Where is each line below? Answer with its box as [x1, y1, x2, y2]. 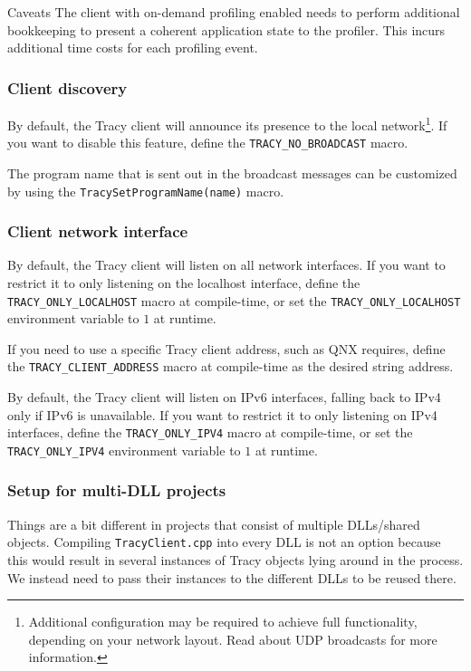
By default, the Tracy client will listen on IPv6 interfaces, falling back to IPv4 [7, 388, 441, 407]
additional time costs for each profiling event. [7, 38, 258, 57]
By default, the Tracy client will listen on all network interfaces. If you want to [7, 255, 446, 274]
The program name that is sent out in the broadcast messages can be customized [7, 163, 457, 182]
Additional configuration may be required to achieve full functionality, [28, 612, 418, 631]
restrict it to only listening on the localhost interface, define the [7, 273, 360, 292]
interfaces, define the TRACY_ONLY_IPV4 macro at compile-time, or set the [7, 423, 413, 442]
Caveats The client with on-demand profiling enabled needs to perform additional [7, 3, 460, 21]
